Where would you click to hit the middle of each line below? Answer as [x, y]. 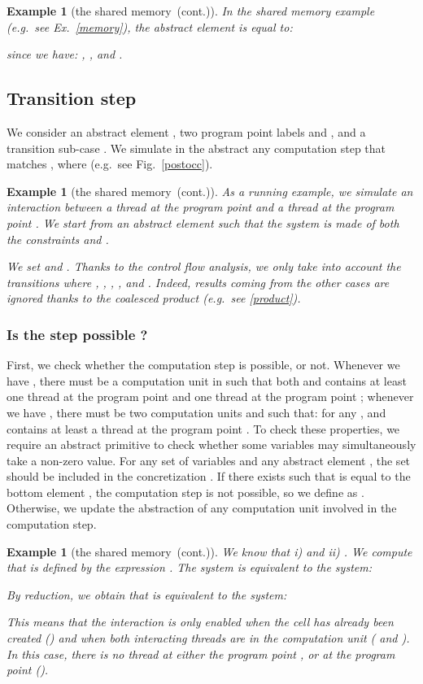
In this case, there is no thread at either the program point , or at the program [201, 654]
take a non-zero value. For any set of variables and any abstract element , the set [209, 460]
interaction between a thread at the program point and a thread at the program [201, 207]
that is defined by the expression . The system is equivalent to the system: [189, 567]
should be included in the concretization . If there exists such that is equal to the [209, 476]
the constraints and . [58, 239]
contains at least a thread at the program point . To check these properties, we [203, 428]
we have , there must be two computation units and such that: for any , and [196, 412]
